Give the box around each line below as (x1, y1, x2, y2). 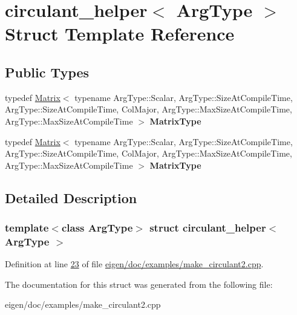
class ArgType (61, 220, 133, 235)
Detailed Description (5, 188, 137, 207)
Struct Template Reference (5, 21, 235, 46)
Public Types (5, 62, 90, 81)
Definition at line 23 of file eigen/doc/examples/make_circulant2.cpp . (5, 258, 264, 270)
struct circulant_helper (149, 220, 266, 235)
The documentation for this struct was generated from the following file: (5, 278, 273, 290)
